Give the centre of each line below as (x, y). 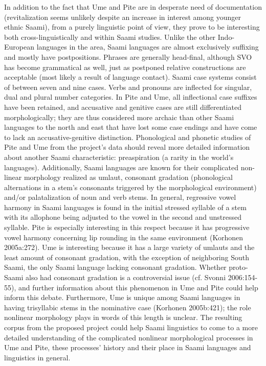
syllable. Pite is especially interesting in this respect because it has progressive (127, 227)
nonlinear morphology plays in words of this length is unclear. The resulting (123, 317)
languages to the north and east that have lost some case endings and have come (131, 127)
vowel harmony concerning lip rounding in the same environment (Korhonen (124, 237)
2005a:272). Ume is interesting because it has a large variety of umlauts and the (129, 247)
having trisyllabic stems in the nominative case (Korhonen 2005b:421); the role (128, 307)
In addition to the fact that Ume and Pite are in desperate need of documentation (133, 7)
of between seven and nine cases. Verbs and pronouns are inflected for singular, (128, 87)
